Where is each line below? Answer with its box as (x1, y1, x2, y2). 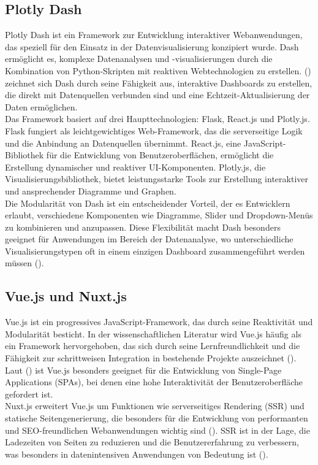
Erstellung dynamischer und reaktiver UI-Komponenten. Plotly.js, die (5, 160, 266, 173)
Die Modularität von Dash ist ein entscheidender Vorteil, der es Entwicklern (5, 196, 290, 209)
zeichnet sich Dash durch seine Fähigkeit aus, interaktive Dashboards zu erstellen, (5, 76, 312, 89)
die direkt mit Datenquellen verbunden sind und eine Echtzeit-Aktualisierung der (5, 88, 310, 101)
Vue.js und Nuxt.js (5, 286, 127, 306)
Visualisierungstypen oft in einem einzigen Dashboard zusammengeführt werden (5, 244, 305, 257)
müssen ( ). (5, 256, 44, 269)
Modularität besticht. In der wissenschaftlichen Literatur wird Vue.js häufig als (5, 327, 301, 340)
